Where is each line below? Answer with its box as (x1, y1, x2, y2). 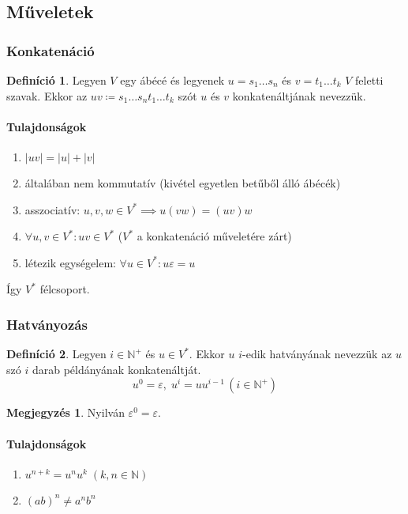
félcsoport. (39, 281, 90, 297)
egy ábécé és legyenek (120, 72, 225, 88)
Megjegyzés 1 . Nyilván (6, 404, 125, 421)
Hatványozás (6, 314, 88, 334)
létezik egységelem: (24, 254, 116, 270)
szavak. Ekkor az (6, 87, 88, 104)
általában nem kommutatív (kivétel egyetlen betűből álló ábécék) (24, 174, 341, 191)
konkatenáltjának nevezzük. (232, 87, 366, 104)
